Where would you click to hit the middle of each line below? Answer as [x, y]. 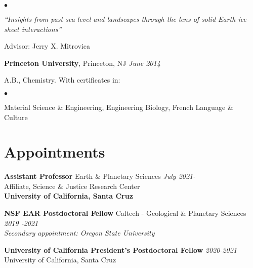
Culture [16, 117]
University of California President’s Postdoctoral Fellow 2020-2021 [121, 250]
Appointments [55, 152]
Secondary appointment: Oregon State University [79, 233]
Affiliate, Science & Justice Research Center [72, 186]
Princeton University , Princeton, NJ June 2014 [82, 63]
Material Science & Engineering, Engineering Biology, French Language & [119, 107]
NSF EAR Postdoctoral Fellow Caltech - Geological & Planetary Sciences [125, 213]
